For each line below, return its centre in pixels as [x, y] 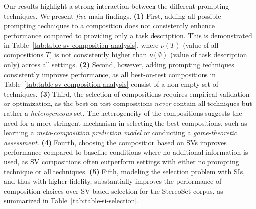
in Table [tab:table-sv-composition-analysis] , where [81, 45]
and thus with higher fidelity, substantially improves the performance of [113, 181]
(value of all [201, 45]
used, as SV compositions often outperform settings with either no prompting [122, 161]
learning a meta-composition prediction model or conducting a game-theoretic [121, 132]
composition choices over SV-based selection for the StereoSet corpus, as [114, 190]
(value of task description [208, 54]
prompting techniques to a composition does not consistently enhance [109, 26]
